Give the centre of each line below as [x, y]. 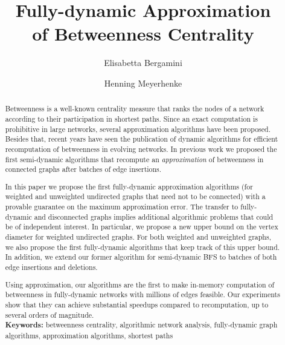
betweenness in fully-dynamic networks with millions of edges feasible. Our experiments [142, 294]
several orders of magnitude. [50, 314]
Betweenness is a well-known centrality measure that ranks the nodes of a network [135, 109]
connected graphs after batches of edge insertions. [83, 169]
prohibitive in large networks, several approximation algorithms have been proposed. [138, 129]
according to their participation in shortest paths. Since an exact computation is [132, 118]
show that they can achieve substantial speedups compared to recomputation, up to [137, 304]
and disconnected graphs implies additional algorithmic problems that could [154, 216]
